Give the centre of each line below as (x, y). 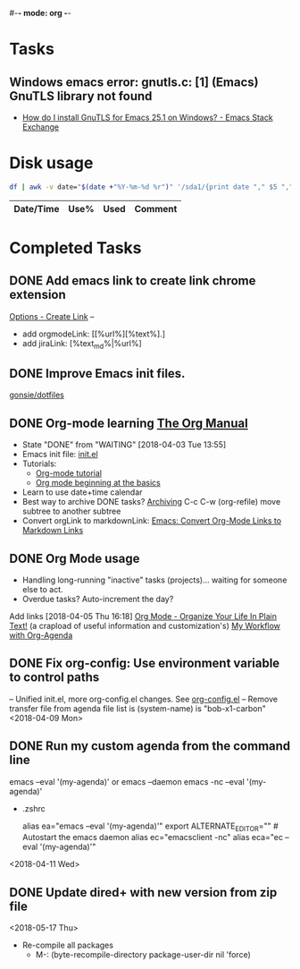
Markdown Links (53, 531)
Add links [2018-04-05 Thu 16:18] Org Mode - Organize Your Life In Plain (143, 616)
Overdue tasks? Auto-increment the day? (98, 599)
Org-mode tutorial (69, 473)
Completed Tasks (75, 248)
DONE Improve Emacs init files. (97, 374)
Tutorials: (39, 463)
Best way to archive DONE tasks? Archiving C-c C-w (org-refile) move (151, 502)
